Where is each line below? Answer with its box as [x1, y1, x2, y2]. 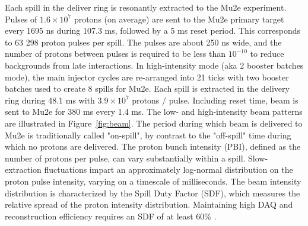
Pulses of [5, 12, 37, 25]
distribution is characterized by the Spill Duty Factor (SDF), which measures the [5, 186, 300, 199]
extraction [5, 163, 42, 176]
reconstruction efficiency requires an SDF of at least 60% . [5, 209, 217, 222]
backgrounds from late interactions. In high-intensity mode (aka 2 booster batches [5, 59, 304, 71]
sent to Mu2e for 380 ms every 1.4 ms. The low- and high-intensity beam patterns [5, 105, 303, 118]
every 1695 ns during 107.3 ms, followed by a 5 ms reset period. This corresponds [5, 24, 301, 37]
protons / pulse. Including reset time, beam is [132, 93, 299, 106]
